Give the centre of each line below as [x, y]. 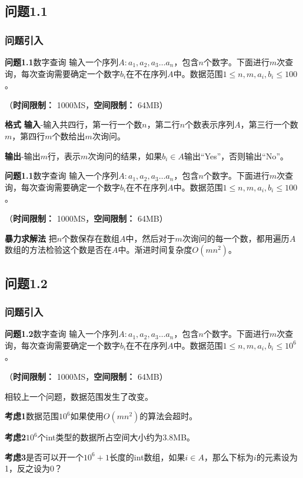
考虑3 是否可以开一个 [44, 457]
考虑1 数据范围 [32, 416]
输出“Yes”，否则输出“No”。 [237, 156]
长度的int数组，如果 [147, 457]
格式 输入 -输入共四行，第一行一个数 [74, 124]
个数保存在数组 [91, 238]
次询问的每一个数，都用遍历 [236, 238]
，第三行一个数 [269, 124]
